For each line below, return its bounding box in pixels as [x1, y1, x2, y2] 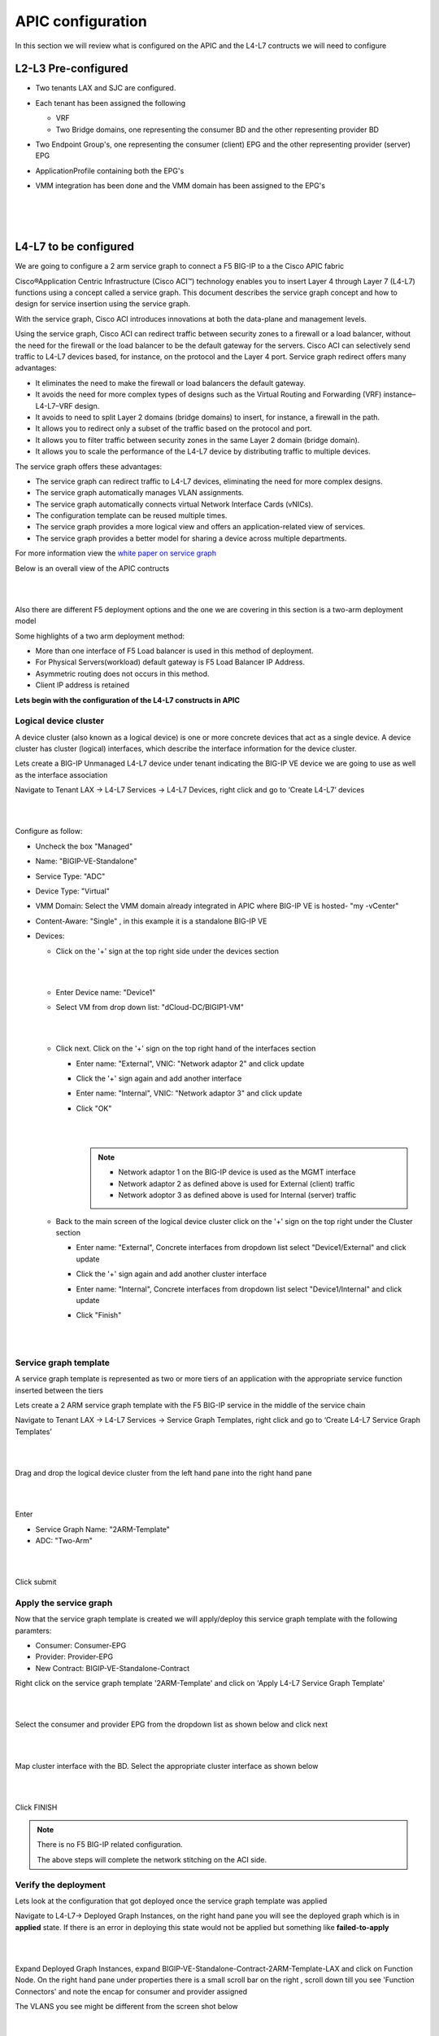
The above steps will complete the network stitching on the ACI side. [37, 1854, 267, 1864]
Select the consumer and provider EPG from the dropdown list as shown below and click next [15, 1719, 328, 1730]
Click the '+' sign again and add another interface [76, 1073, 242, 1083]
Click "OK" [76, 1104, 112, 1113]
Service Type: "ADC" [35, 871, 106, 881]
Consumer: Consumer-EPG [35, 1641, 127, 1651]
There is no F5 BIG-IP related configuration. [37, 1840, 183, 1850]
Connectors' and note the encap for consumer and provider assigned [15, 1986, 248, 1996]
